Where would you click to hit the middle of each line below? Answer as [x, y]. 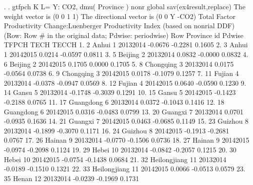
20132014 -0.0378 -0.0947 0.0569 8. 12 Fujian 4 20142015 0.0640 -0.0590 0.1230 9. [125, 83]
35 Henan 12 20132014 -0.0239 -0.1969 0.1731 [72, 178]
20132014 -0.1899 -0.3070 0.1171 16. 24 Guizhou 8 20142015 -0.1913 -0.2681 [117, 130]
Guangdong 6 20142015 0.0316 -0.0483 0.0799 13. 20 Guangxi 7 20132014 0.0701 [124, 111]
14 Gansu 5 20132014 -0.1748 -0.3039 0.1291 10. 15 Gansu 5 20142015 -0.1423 [120, 92]
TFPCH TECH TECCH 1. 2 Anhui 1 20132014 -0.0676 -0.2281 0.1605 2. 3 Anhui [126, 45]
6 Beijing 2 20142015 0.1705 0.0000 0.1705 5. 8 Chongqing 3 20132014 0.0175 [119, 64]
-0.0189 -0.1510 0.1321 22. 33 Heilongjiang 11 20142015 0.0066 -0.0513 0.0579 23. [125, 169]
